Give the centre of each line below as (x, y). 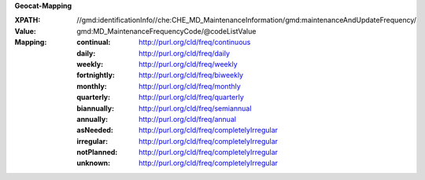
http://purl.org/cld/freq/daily (185, 53)
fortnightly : (96, 75)
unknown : (93, 163)
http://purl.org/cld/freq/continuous (195, 42)
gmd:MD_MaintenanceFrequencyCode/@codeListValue (166, 31)
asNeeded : (95, 130)
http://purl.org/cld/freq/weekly (188, 64)
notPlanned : (97, 152)
